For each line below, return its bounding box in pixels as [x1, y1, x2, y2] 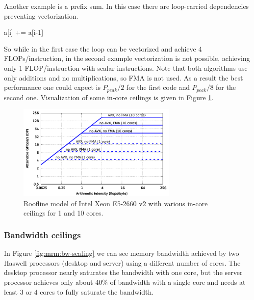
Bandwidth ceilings [4, 228, 81, 241]
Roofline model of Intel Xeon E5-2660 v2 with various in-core [24, 198, 208, 208]
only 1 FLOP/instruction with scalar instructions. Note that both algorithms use [4, 62, 248, 73]
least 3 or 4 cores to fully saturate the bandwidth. [4, 286, 154, 297]
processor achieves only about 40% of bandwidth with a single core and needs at [4, 277, 246, 287]
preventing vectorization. [4, 10, 78, 21]
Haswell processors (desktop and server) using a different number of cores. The [4, 257, 241, 268]
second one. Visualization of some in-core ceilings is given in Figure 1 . [4, 92, 214, 102]
